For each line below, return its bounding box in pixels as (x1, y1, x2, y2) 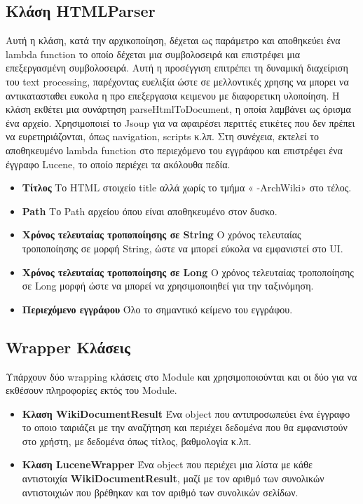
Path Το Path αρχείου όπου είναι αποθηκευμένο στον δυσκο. (22, 203, 278, 218)
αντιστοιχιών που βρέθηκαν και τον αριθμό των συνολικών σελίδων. (22, 484, 299, 499)
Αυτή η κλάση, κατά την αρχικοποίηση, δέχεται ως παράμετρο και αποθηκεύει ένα (6, 33, 341, 48)
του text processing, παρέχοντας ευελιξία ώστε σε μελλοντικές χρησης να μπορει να (6, 74, 349, 88)
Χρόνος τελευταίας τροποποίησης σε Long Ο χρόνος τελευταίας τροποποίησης (22, 264, 354, 279)
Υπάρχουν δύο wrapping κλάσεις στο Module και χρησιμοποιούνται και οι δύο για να (6, 369, 357, 383)
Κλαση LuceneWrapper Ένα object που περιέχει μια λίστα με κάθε (22, 457, 313, 472)
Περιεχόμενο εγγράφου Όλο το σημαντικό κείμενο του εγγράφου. (22, 301, 293, 316)
